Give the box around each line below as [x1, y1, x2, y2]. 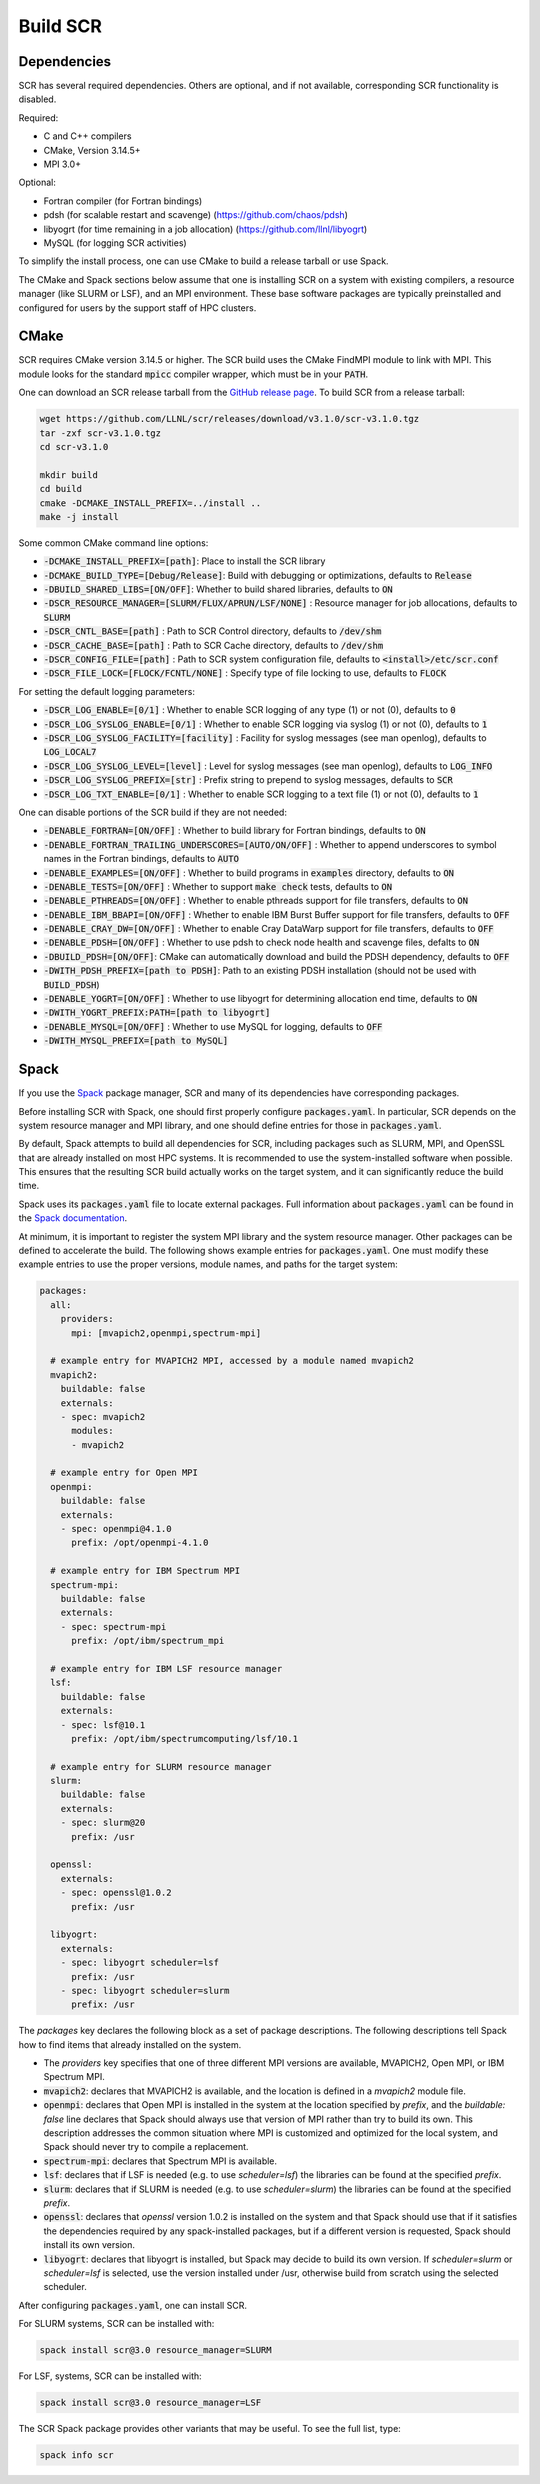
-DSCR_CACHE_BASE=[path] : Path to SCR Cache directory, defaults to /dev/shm [43, 639, 384, 651]
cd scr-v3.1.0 [39, 441, 109, 452]
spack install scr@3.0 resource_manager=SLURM [39, 2345, 272, 2356]
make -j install [39, 511, 120, 522]
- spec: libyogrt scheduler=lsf [60, 1957, 220, 1969]
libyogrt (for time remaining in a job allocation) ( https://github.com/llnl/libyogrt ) [43, 223, 368, 235]
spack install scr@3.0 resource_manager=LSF [39, 2397, 262, 2409]
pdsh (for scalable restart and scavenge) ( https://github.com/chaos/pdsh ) [43, 209, 349, 221]
